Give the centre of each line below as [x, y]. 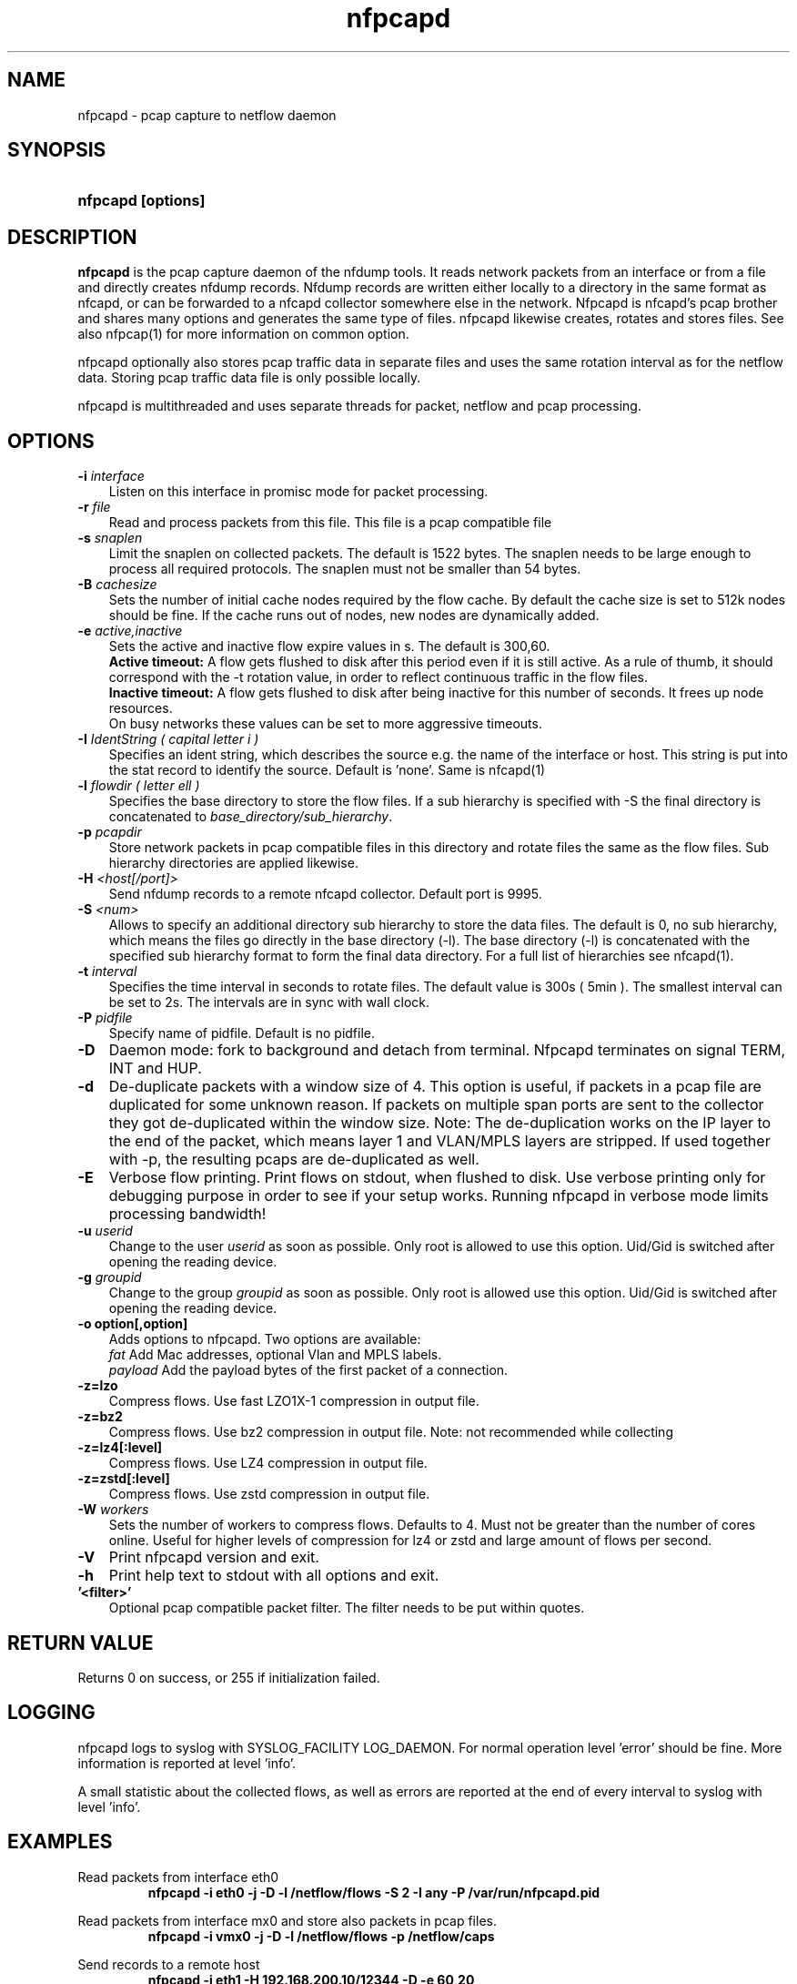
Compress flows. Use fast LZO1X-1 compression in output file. [294, 1401]
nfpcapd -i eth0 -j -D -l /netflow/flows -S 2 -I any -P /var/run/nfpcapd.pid [374, 1892]
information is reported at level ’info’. [187, 1763]
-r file [94, 507]
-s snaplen [110, 538]
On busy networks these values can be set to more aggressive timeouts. [325, 724]
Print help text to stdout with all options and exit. [274, 1576]
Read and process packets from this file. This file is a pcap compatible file [330, 523]
